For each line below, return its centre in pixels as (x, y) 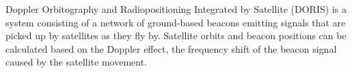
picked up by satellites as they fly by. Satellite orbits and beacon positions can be (176, 35)
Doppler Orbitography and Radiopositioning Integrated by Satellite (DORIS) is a (176, 9)
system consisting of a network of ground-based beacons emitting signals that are (176, 22)
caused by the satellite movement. (77, 62)
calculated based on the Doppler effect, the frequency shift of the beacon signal (171, 48)
